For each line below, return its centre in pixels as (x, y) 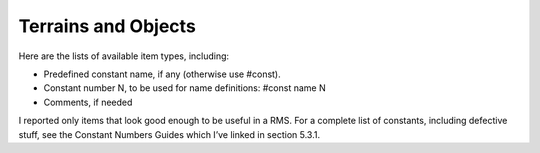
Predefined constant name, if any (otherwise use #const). (162, 74)
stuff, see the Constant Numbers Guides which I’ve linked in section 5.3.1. (169, 134)
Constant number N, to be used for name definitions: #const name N (184, 88)
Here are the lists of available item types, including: (124, 56)
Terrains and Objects (107, 26)
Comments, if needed (88, 102)
